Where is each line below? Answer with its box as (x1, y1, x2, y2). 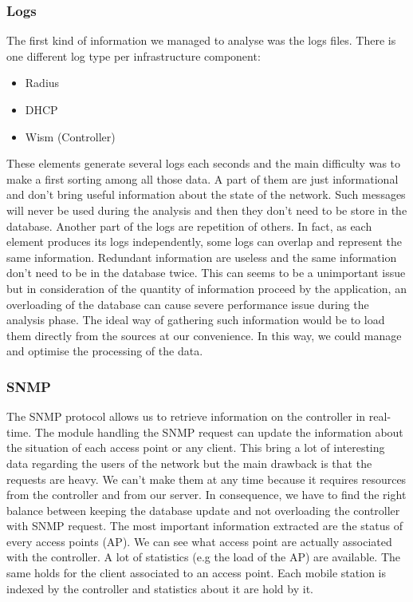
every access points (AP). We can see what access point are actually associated (6, 533, 392, 549)
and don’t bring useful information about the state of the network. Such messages (6, 186, 406, 203)
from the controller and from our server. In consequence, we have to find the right (6, 486, 407, 503)
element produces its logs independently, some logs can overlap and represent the (6, 233, 403, 250)
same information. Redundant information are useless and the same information (6, 248, 397, 265)
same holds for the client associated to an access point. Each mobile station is (6, 564, 387, 581)
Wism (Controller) (25, 128, 116, 145)
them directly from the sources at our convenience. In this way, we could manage (6, 327, 402, 343)
